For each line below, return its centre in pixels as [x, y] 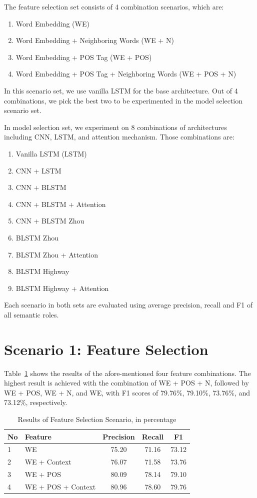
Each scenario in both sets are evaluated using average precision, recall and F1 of [128, 305]
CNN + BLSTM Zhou [50, 221]
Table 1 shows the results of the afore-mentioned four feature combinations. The [127, 373]
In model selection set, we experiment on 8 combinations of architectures [115, 127]
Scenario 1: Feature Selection [106, 349]
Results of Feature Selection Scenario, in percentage [97, 419]
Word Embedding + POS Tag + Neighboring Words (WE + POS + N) [126, 74]
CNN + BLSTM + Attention [61, 204]
